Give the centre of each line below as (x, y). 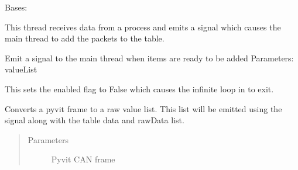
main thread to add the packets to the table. (85, 38)
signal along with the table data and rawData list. (95, 120)
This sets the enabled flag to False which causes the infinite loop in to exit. (139, 89)
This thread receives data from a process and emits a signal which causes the (143, 27)
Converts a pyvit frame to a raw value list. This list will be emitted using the (143, 108)
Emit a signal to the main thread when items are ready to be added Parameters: (149, 58)
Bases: (16, 7)
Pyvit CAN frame (83, 159)
